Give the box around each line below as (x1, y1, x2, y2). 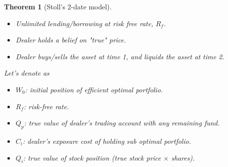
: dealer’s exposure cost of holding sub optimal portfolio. (22, 135, 191, 146)
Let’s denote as (4, 68, 49, 78)
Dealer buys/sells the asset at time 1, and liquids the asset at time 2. (15, 51, 225, 61)
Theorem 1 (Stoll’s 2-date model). (4, 1, 112, 11)
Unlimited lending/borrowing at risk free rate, (15, 18, 153, 28)
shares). (171, 152, 195, 163)
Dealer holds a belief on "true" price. (15, 35, 126, 45)
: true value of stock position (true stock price (23, 152, 161, 163)
